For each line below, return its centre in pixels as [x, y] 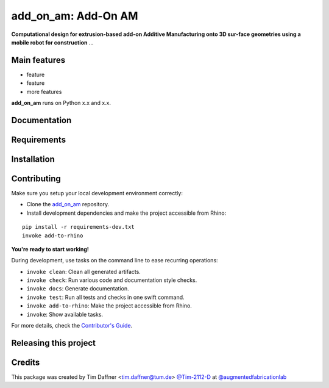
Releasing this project [54, 343]
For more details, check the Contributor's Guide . [72, 326]
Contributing [36, 178]
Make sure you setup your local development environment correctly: [97, 193]
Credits [26, 362]
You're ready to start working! [50, 249]
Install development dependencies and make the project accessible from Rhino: [126, 213]
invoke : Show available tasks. [65, 314]
